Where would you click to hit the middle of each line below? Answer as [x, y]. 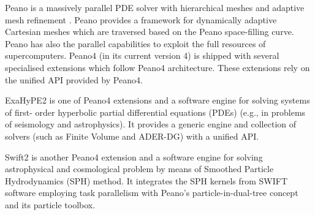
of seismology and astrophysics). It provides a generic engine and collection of [151, 124]
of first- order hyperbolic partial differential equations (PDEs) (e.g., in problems [155, 112]
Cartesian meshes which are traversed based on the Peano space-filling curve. [150, 32]
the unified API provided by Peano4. [74, 79]
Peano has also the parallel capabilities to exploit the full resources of [135, 43]
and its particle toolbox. [50, 204]
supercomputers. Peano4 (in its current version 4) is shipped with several [142, 55]
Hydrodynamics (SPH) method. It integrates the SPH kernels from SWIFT [146, 180]
